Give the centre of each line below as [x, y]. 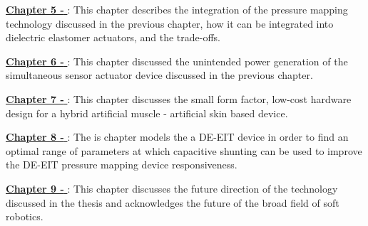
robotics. [25, 216]
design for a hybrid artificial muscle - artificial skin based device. [147, 113]
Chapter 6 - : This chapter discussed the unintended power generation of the [177, 61]
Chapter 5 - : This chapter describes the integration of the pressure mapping [177, 9]
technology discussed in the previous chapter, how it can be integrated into [170, 23]
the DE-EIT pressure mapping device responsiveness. [122, 165]
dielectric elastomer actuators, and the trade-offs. [113, 37]
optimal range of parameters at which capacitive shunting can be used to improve [184, 150]
